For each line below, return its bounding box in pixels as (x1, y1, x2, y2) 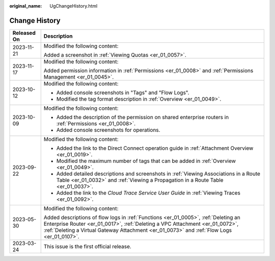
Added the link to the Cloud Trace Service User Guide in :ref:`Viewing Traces (56, 189, 240, 196)
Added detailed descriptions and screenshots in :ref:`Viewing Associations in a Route (56, 170, 261, 177)
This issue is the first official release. (43, 243, 132, 250)
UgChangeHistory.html (49, 3, 98, 9)
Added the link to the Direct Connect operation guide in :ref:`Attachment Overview (56, 145, 254, 152)
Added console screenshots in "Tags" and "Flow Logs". (56, 89, 189, 96)
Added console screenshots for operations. (56, 126, 160, 133)
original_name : (9, 3, 42, 9)
